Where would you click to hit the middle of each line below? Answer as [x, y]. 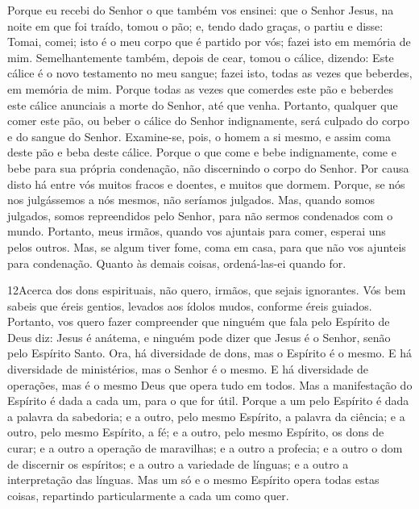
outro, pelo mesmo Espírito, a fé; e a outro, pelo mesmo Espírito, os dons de [196, 432]
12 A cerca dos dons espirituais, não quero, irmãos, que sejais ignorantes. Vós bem [207, 290]
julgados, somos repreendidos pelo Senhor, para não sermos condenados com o [200, 215]
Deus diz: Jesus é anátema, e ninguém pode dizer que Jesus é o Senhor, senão [199, 337]
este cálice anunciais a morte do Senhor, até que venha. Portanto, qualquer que [203, 104]
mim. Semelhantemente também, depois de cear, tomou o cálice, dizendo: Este [201, 57]
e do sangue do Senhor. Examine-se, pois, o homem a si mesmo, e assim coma [199, 136]
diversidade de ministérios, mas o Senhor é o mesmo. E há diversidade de [188, 369]
